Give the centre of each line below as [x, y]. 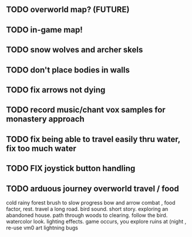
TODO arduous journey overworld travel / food [92, 188]
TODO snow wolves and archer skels [75, 50]
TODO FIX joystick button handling [71, 168]
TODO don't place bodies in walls [68, 70]
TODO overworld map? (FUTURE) [68, 10]
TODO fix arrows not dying [56, 90]
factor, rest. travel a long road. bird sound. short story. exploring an [87, 209]
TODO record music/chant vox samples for [86, 110]
